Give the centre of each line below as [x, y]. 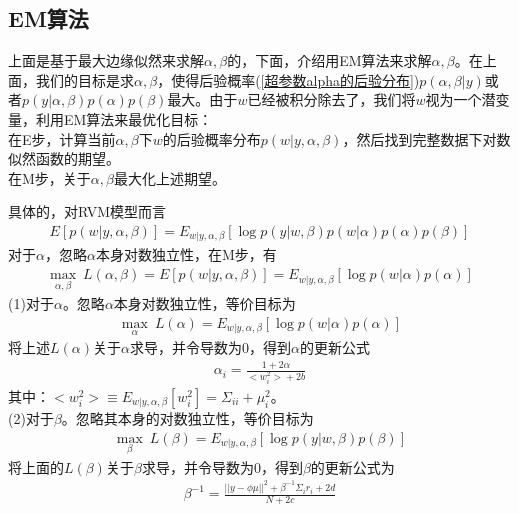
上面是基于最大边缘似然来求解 [106, 60]
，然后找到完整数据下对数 [426, 138]
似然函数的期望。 [64, 158]
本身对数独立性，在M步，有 [186, 254]
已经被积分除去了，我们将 [331, 99]
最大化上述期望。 [169, 177]
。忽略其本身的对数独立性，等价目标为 [187, 417]
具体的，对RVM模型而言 [87, 211]
